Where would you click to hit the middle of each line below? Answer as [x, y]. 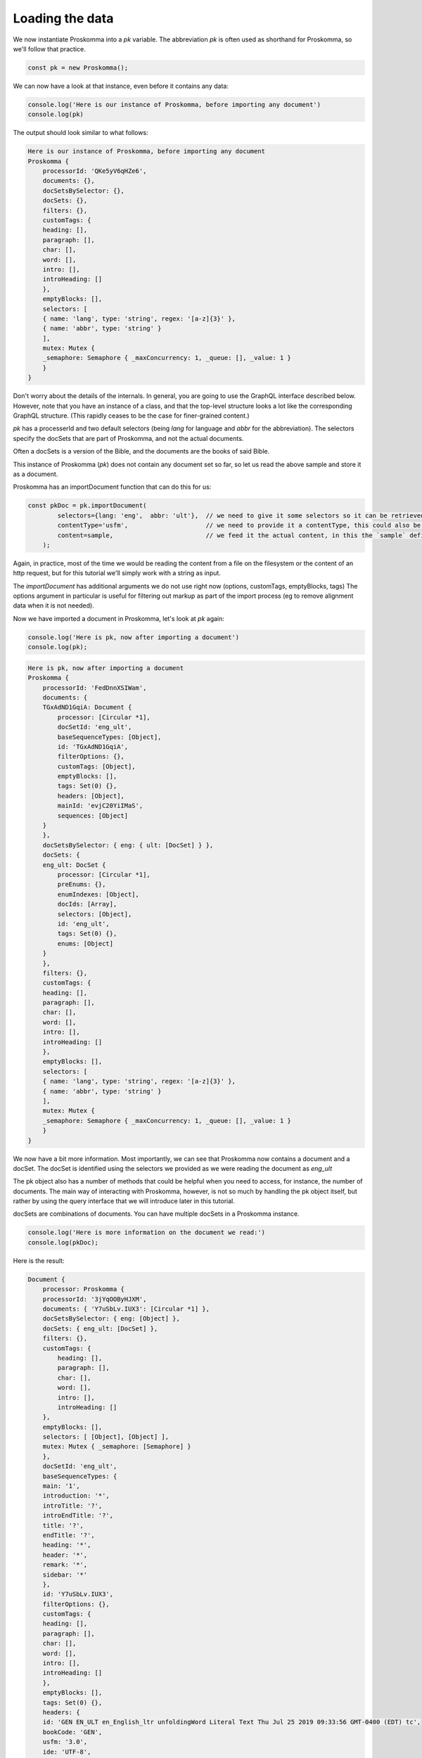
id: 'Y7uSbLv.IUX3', [78, 1594]
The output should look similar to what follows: [81, 133]
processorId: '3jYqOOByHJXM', [95, 1299]
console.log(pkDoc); [63, 1242]
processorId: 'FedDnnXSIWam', [95, 688]
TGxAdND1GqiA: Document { [87, 707]
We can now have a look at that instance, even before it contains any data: [121, 86]
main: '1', [61, 1486]
